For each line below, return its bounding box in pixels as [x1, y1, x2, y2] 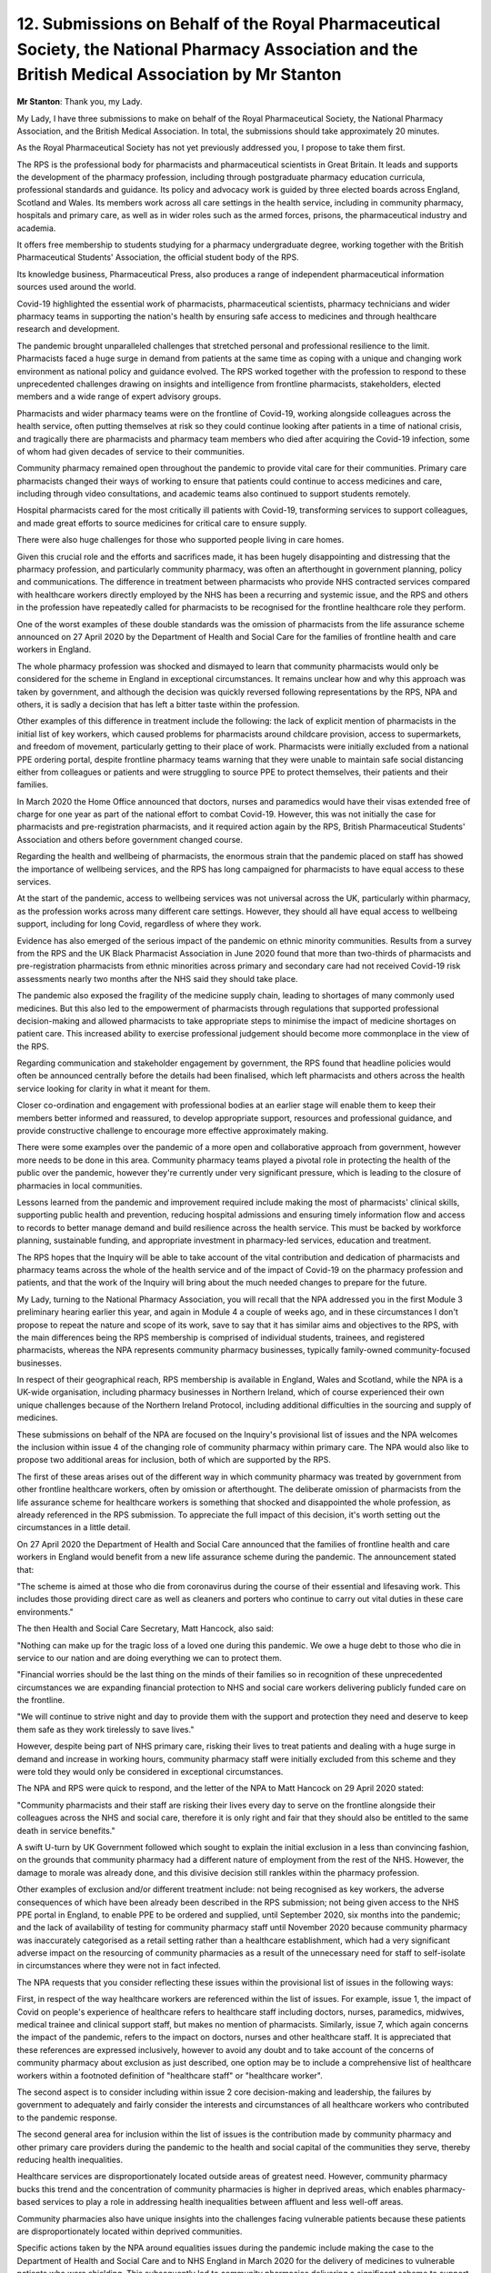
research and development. [16, 324, 120, 335]
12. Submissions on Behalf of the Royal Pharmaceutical [16, 14, 441, 34]
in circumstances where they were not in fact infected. [16, 1960, 222, 1971]
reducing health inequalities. [16, 2154, 123, 2165]
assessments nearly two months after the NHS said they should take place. [16, 973, 298, 984]
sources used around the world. [16, 282, 136, 293]
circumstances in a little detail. [16, 1522, 131, 1533]
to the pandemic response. [16, 2112, 118, 2123]
